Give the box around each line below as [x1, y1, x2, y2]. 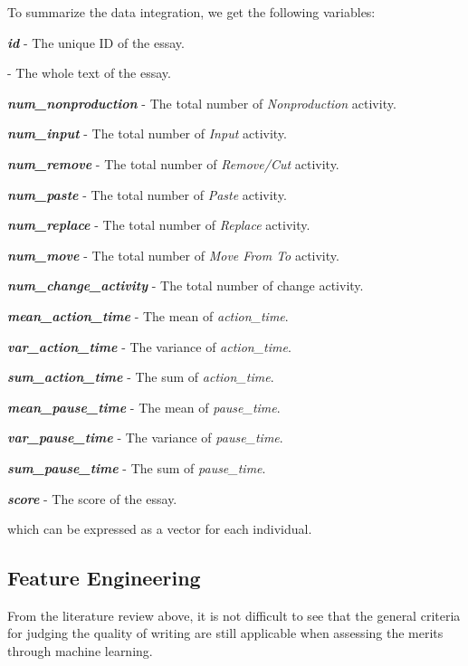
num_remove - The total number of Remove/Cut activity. [7, 154, 339, 173]
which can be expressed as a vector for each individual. [7, 519, 312, 538]
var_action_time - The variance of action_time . [7, 337, 291, 356]
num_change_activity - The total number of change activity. [7, 276, 364, 295]
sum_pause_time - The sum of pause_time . [7, 458, 266, 477]
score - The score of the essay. [7, 489, 177, 508]
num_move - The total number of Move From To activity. [7, 245, 339, 264]
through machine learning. [7, 642, 153, 661]
